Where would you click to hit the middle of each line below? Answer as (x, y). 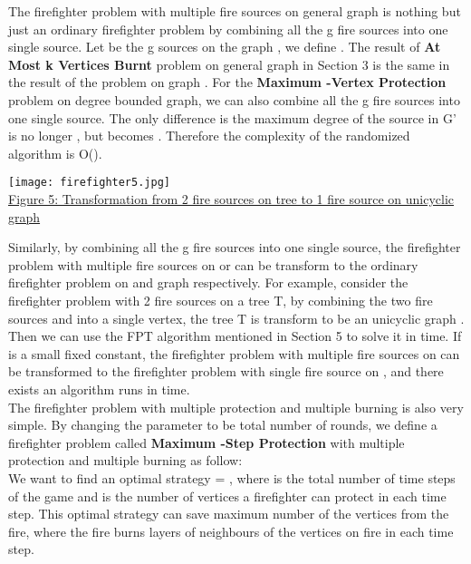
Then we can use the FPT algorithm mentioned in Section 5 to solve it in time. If (235, 336)
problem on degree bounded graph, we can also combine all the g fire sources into (234, 99)
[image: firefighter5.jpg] (89, 183)
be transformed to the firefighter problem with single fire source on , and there (226, 371)
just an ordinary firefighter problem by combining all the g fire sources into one (228, 29)
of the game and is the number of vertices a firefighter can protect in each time (227, 496)
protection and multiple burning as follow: (125, 460)
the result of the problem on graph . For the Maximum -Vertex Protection (227, 82)
